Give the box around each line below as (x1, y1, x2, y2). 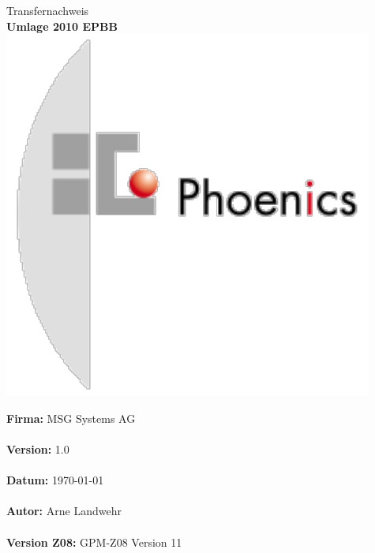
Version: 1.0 (6, 440, 69, 457)
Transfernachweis (6, 2, 89, 18)
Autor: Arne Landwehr (6, 503, 122, 519)
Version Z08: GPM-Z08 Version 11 (6, 533, 182, 550)
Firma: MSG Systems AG (6, 409, 136, 426)
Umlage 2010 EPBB (6, 17, 118, 34)
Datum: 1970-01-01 (6, 472, 104, 488)
